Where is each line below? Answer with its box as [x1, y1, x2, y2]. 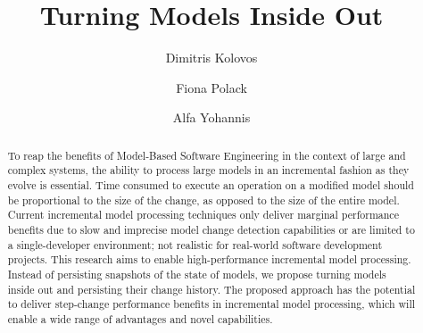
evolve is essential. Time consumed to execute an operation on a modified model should [7, 178, 414, 193]
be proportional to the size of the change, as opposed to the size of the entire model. [7, 192, 400, 207]
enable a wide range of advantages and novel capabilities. [7, 311, 273, 326]
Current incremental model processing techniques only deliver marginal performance [7, 207, 399, 222]
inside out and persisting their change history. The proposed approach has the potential [7, 281, 416, 296]
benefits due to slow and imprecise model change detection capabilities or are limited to [7, 221, 415, 237]
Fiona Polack [176, 78, 247, 96]
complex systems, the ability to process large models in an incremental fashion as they [7, 162, 410, 178]
